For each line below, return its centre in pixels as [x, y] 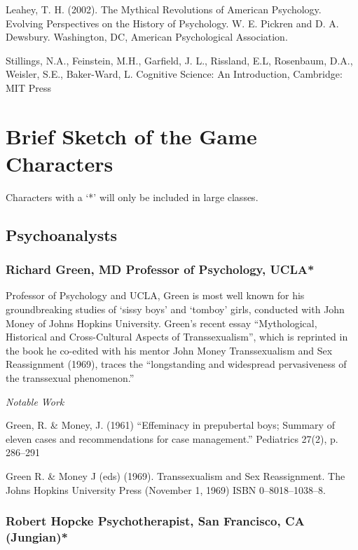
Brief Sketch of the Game [131, 136]
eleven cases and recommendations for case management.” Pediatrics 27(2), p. [172, 438]
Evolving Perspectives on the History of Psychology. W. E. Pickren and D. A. [172, 23]
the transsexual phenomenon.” [70, 378]
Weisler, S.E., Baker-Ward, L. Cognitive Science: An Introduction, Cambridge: [174, 74]
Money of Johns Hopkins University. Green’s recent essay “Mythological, [161, 323]
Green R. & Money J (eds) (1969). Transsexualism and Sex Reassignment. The [175, 476]
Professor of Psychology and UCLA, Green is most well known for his [155, 295]
